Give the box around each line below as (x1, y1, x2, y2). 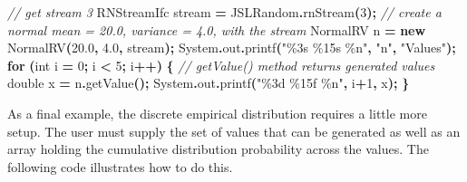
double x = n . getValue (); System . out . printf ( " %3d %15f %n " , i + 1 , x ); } (7, 73, 410, 92)
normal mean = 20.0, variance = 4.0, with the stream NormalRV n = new (7, 20, 426, 39)
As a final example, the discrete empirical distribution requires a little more (7, 103, 427, 122)
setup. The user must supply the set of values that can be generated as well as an (7, 121, 461, 140)
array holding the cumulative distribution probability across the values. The (7, 139, 429, 158)
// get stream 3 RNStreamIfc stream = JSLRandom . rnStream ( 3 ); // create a (7, 3, 442, 21)
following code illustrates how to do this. (7, 157, 233, 176)
